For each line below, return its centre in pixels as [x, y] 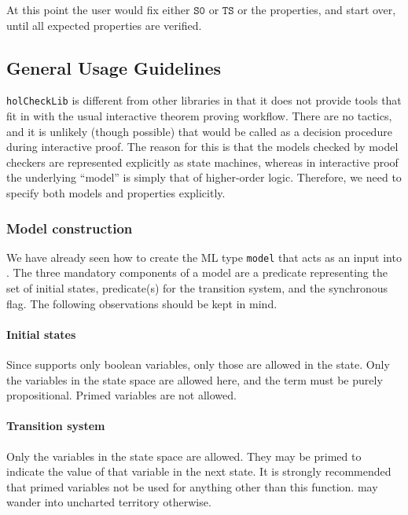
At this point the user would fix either [98, 9]
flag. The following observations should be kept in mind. [142, 303]
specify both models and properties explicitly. [116, 193]
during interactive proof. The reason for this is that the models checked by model [202, 147]
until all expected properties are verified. [104, 25]
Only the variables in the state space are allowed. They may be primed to [184, 456]
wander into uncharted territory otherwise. [109, 502]
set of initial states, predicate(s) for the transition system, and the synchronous [197, 288]
